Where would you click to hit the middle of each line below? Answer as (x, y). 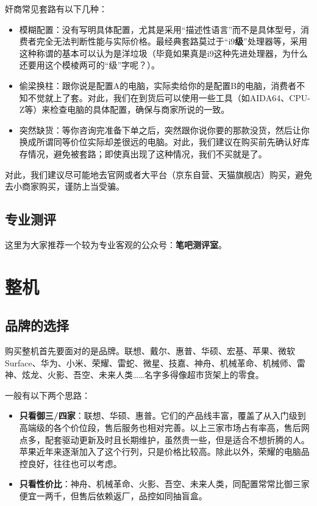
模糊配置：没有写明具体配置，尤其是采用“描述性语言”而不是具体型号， (160, 29)
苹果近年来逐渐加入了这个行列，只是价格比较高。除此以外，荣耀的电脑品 (164, 451)
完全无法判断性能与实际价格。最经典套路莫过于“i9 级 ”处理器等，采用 (172, 41)
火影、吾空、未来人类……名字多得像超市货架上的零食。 (155, 375)
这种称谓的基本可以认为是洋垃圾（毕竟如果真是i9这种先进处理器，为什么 (163, 53)
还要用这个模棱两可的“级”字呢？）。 (90, 65)
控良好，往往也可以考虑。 (70, 463)
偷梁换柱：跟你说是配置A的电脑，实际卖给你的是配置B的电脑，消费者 (158, 85)
